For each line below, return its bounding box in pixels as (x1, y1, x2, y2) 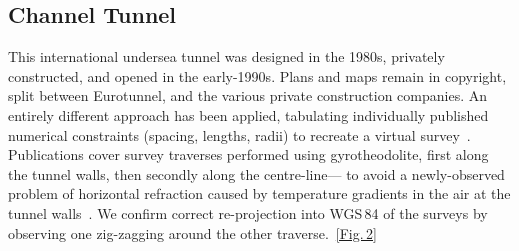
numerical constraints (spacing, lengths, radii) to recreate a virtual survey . (8, 124, 471, 145)
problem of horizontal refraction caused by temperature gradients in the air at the (8, 183, 511, 204)
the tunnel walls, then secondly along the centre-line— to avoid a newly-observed (8, 163, 505, 184)
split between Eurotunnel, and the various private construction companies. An (8, 85, 488, 106)
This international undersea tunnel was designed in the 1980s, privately (8, 46, 445, 67)
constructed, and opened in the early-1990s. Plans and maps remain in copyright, (8, 65, 507, 86)
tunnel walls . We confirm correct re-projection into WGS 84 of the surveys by (8, 202, 488, 223)
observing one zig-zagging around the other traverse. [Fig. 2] (8, 222, 377, 243)
